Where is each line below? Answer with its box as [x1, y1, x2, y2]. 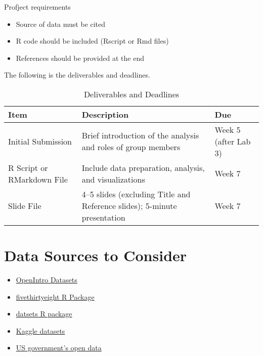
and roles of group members [81, 141, 181, 153]
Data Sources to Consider [4, 245, 187, 266]
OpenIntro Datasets [16, 274, 77, 285]
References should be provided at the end [16, 52, 144, 63]
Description [81, 108, 129, 120]
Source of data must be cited [16, 18, 106, 29]
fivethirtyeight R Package [16, 291, 95, 302]
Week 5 [214, 123, 241, 135]
